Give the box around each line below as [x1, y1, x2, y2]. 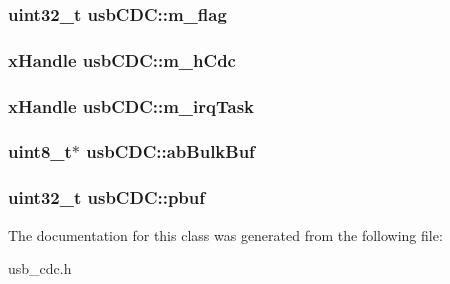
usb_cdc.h [8, 258, 72, 279]
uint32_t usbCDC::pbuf [8, 185, 206, 210]
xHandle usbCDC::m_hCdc [8, 47, 236, 72]
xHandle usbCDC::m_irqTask [8, 93, 255, 118]
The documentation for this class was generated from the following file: [8, 224, 443, 245]
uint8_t [8, 139, 72, 164]
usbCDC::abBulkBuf [86, 139, 255, 164]
